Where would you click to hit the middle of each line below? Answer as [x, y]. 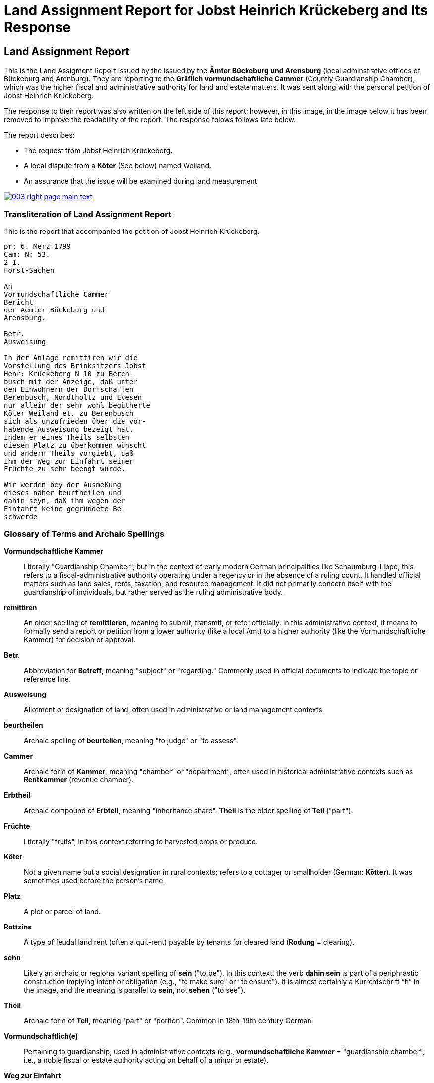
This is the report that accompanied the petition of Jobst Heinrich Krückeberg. [132, 231]
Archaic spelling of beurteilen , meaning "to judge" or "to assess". [131, 740]
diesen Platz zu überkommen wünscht [75, 445]
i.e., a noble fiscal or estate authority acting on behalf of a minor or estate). [146, 1060]
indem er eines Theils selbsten [67, 437]
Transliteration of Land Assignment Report [88, 214]
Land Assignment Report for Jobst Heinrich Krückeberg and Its [216, 10]
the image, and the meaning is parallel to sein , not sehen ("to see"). [135, 990]
